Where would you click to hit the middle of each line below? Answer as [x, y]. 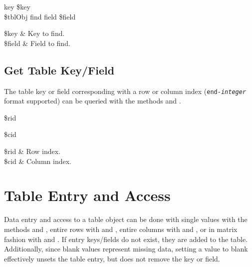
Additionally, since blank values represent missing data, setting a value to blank [126, 249]
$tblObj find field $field [40, 16]
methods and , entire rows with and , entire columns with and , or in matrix [121, 229]
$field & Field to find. [37, 43]
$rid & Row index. [32, 151]
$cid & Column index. [38, 161]
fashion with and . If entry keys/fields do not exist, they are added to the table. [126, 239]
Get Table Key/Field [59, 70]
